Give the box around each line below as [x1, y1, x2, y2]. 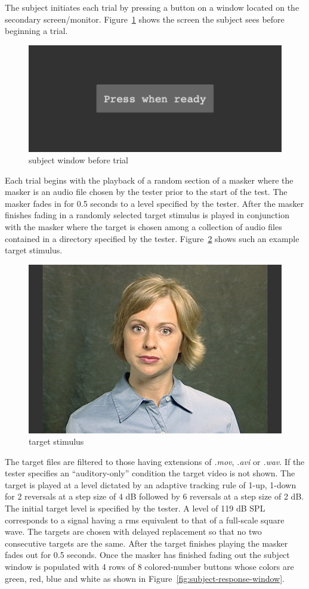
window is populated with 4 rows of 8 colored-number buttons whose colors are [5, 560, 294, 573]
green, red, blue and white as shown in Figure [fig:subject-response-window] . [5, 572, 285, 584]
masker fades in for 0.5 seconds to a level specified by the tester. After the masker [5, 197, 304, 209]
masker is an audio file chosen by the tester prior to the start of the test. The [5, 185, 288, 198]
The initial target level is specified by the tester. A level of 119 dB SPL [5, 502, 265, 514]
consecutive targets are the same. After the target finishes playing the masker [5, 537, 288, 549]
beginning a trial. [5, 24, 68, 37]
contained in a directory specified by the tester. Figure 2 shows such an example [5, 232, 299, 244]
